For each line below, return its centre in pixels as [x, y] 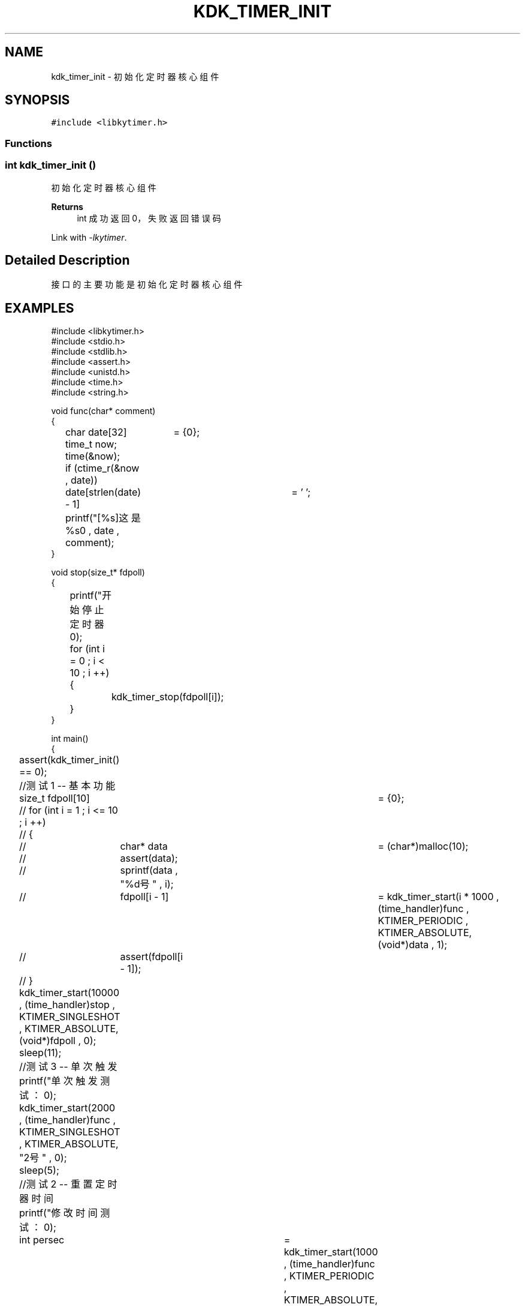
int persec [42, 1240]
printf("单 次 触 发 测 [64, 1081]
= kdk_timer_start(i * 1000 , [438, 897]
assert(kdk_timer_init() [69, 760]
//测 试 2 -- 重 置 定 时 [68, 1184]
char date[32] [96, 432]
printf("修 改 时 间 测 [64, 1213]
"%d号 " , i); [147, 884]
